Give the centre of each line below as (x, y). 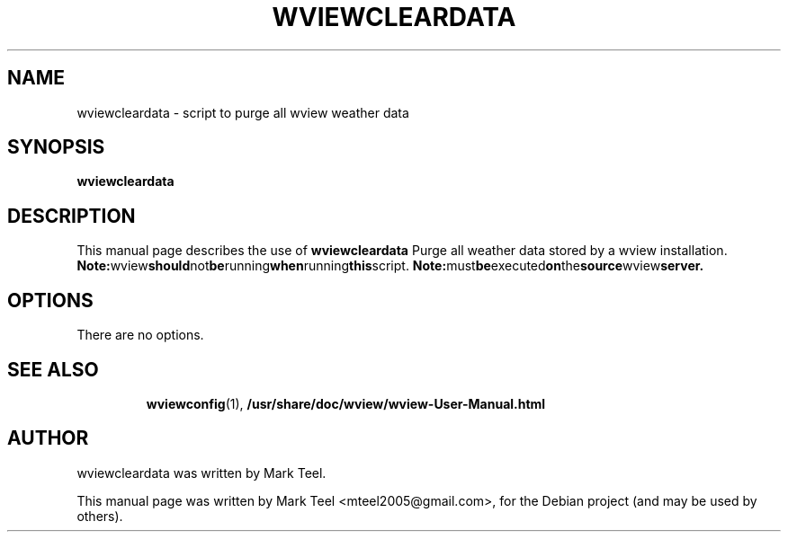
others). (100, 516)
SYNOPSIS (56, 147)
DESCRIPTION (72, 216)
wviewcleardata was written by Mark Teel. (201, 473)
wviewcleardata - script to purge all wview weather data (243, 112)
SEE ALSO (53, 369)
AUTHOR (48, 438)
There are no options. (140, 335)
